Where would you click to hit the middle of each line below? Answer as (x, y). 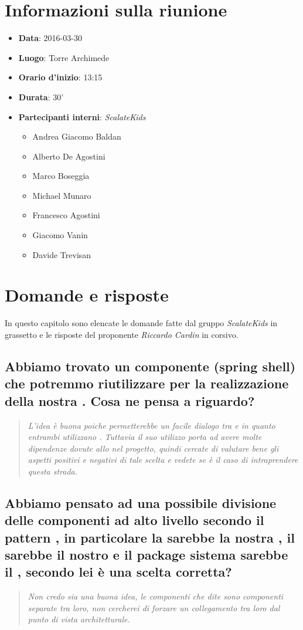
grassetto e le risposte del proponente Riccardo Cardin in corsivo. (122, 334)
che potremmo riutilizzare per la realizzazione (147, 383)
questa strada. (53, 471)
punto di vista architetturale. (79, 619)
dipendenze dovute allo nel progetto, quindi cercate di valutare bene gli (153, 448)
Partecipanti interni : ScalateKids (82, 116)
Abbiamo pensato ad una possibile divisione (141, 502)
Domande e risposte (87, 295)
